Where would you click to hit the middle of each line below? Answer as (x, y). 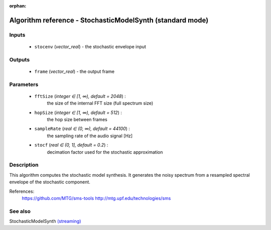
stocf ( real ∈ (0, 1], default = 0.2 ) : (71, 145)
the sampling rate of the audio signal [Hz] (90, 136)
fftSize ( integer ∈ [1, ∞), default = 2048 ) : (80, 96)
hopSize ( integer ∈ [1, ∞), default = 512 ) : (78, 112)
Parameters (24, 84)
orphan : (18, 6)
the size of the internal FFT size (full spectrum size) (100, 103)
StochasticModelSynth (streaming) (45, 221)
